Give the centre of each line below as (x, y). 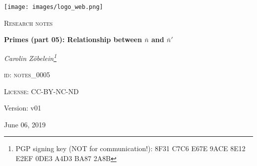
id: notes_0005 (27, 75)
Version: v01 (23, 108)
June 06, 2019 (25, 124)
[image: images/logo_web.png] (54, 7)
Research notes (28, 23)
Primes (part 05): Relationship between (73, 39)
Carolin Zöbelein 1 (30, 57)
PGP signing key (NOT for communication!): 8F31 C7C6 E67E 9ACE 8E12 (130, 148)
